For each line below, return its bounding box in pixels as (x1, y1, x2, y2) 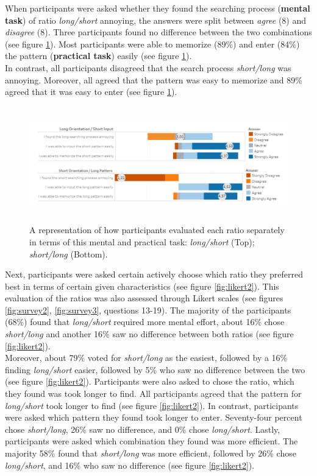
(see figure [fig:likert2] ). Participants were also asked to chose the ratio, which (5, 375, 294, 388)
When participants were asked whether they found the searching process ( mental (5, 2, 310, 14)
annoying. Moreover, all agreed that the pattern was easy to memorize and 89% (5, 73, 302, 86)
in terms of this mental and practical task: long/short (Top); (29, 235, 255, 248)
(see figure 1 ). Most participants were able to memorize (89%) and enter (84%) (5, 37, 300, 50)
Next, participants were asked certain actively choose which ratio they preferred (5, 268, 303, 281)
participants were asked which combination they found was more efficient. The (5, 435, 298, 447)
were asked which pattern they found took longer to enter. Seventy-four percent (5, 411, 302, 424)
